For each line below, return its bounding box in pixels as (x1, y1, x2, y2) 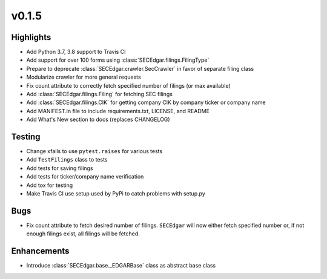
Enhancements (11, 246, 70, 257)
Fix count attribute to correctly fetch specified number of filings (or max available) (26, 82, 231, 89)
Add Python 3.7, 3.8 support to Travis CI (26, 48, 126, 56)
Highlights (11, 32, 51, 42)
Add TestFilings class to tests (26, 156, 108, 163)
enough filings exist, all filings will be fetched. (26, 230, 140, 237)
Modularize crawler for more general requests (26, 73, 142, 81)
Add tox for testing (26, 182, 73, 189)
